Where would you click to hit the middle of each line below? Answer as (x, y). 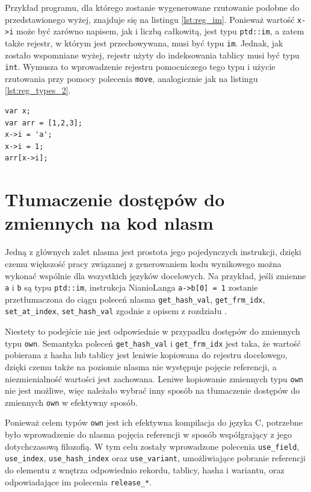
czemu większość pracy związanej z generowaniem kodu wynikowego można (143, 263)
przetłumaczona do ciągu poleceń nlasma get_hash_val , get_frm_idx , (135, 299)
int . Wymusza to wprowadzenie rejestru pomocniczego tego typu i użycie (140, 67)
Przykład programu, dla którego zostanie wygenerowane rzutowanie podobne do (152, 7)
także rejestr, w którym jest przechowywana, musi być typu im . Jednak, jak (144, 43)
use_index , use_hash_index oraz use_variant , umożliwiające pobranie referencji (155, 458)
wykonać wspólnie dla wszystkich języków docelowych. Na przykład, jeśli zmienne (155, 275)
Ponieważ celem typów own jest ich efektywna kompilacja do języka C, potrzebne (154, 422)
